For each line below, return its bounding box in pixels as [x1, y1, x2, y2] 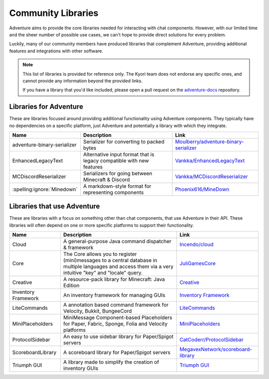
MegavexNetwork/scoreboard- [179, 346, 253, 353]
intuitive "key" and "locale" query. [63, 269, 143, 276]
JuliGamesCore [179, 260, 216, 267]
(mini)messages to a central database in [63, 257, 157, 264]
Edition [63, 282, 80, 289]
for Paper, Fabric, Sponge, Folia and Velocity [63, 320, 168, 327]
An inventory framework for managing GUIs [63, 292, 165, 299]
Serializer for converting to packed [83, 138, 164, 145]
